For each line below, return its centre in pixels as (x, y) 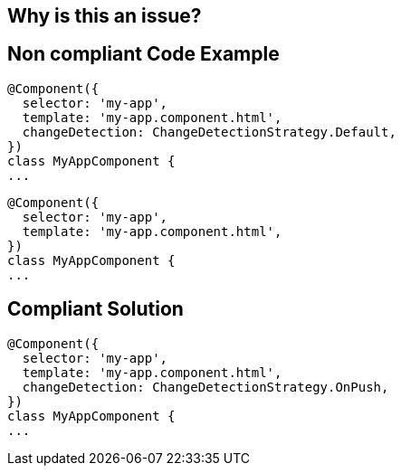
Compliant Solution (95, 309)
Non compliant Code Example (143, 54)
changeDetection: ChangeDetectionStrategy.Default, (209, 132)
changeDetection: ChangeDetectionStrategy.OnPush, (205, 387)
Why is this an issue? (105, 16)
